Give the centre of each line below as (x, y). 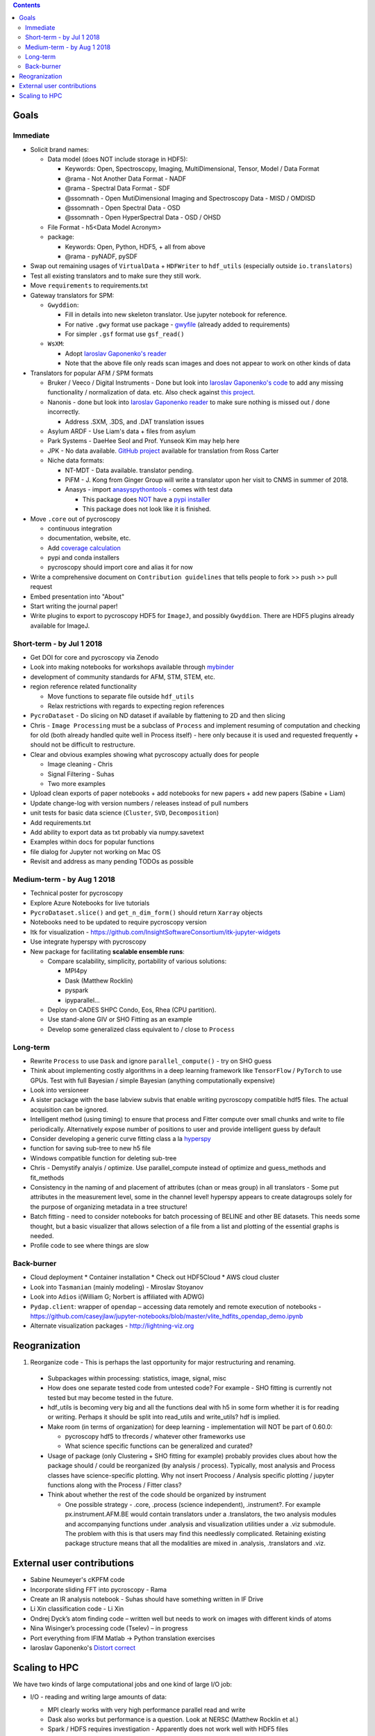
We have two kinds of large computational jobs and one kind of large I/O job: (122, 1684)
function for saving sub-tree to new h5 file (91, 1149)
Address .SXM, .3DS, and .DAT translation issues (135, 422)
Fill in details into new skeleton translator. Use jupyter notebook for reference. (176, 315)
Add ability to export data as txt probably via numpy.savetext (117, 832)
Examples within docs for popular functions (92, 842)
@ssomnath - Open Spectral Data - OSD (123, 208)
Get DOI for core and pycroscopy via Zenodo (94, 657)
